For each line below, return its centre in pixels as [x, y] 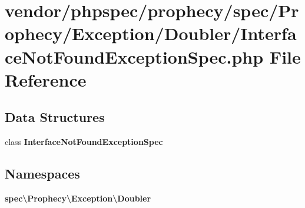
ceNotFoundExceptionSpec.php [134, 56]
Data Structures [55, 117]
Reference [46, 79]
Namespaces [42, 174]
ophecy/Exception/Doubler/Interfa [151, 33]
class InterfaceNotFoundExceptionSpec [84, 142]
